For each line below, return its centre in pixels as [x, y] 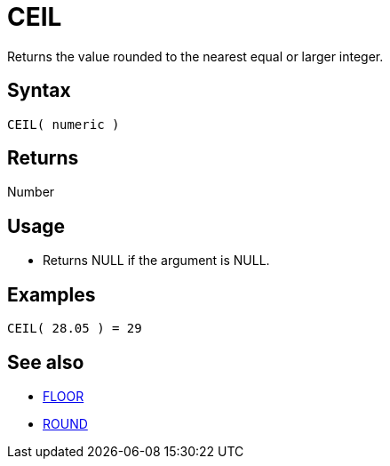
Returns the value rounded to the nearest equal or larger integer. [195, 56]
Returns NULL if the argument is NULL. [156, 261]
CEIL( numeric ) [64, 124]
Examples [52, 294]
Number [31, 192]
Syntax [39, 91]
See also [46, 362]
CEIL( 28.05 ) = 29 [75, 329]
